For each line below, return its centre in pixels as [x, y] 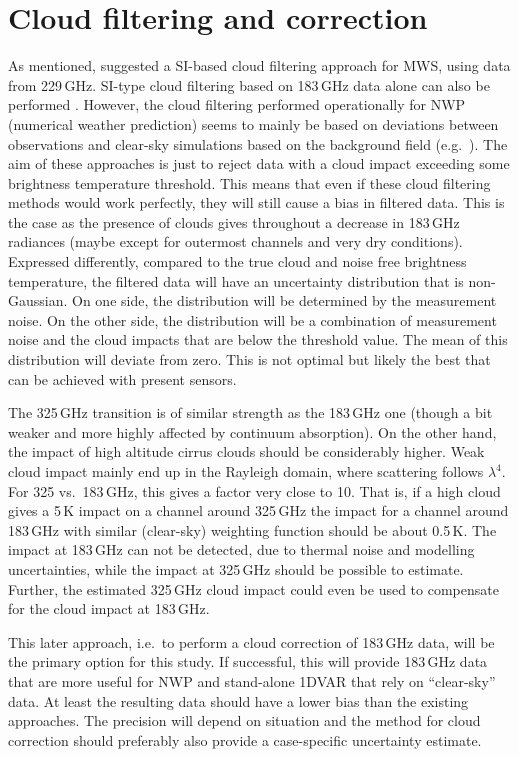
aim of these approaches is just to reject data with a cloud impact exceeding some [259, 163]
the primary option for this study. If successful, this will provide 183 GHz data [248, 661]
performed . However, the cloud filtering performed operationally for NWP [237, 104]
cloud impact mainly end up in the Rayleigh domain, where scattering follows [246, 471]
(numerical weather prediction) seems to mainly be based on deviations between [253, 123]
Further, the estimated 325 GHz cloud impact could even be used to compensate [253, 588]
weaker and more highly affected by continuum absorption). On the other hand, [252, 431]
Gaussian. [38, 300]
